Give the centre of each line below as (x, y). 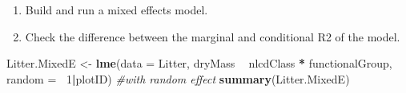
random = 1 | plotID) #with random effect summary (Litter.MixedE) (178, 78)
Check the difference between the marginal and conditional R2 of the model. (213, 36)
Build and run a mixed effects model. (117, 10)
